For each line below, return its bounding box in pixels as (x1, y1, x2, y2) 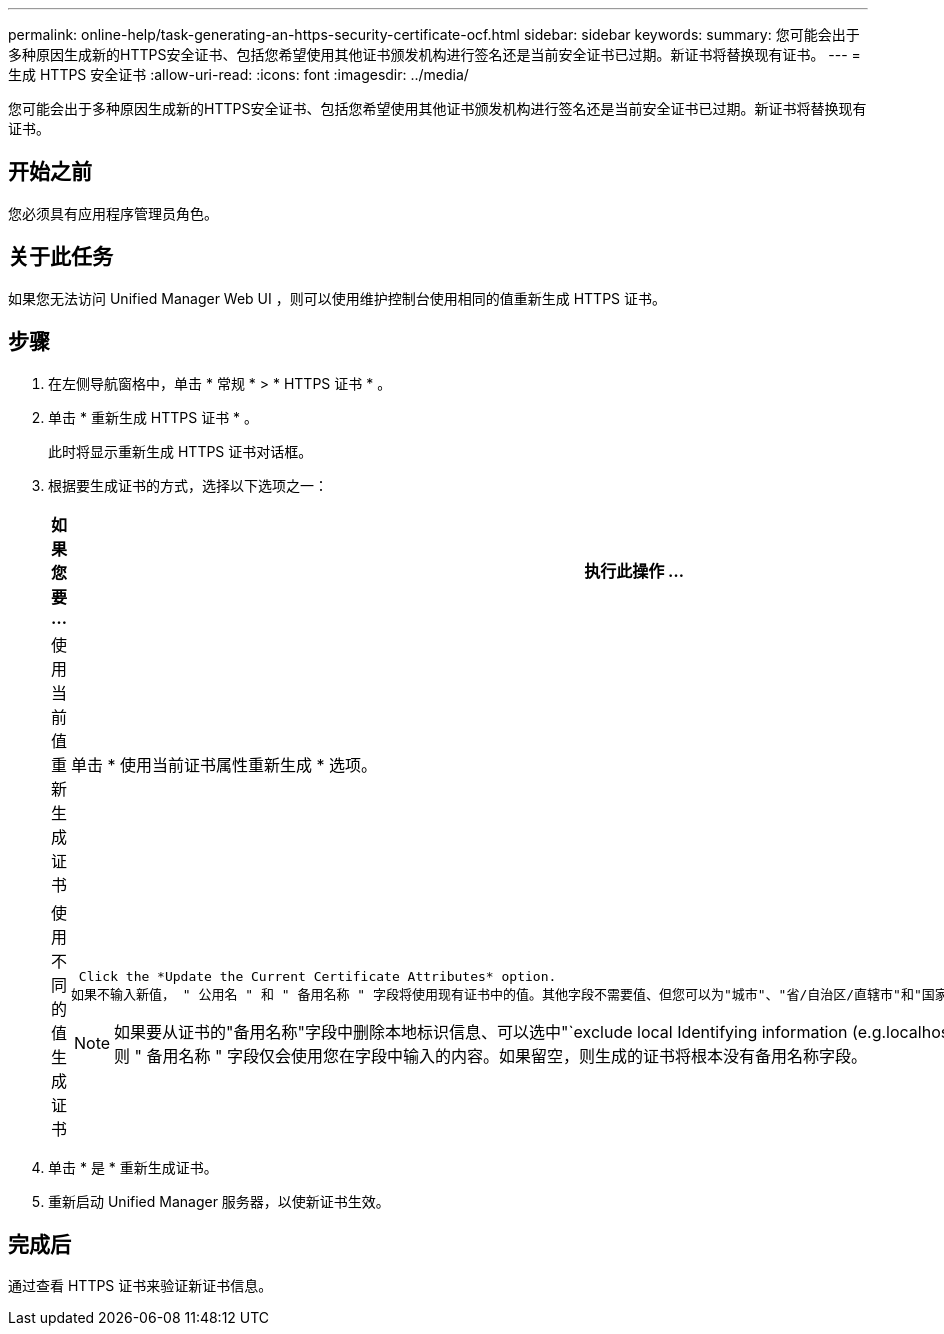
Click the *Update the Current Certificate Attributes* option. (78, 969, 557, 985)
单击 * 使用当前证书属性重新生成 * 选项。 (71, 754, 378, 775)
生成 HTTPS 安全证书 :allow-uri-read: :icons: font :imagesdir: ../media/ (8, 66, 469, 83)
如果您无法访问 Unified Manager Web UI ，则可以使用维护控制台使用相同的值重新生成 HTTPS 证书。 (8, 289, 667, 307)
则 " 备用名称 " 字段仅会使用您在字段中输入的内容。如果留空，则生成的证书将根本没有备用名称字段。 (114, 1046, 868, 1067)
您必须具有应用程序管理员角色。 (8, 204, 218, 222)
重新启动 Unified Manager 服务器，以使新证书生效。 (48, 1192, 390, 1210)
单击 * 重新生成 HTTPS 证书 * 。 (48, 408, 259, 426)
